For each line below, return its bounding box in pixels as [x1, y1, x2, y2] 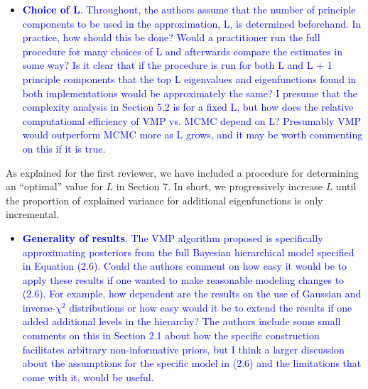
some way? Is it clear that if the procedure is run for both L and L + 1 [22, 57, 332, 72]
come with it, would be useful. [22, 369, 154, 384]
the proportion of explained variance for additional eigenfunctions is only [6, 192, 323, 207]
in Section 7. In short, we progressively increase [116, 179, 323, 194]
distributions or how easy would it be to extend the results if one [69, 300, 352, 314]
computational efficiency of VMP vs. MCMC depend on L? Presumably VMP [22, 113, 362, 128]
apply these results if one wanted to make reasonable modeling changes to [22, 272, 345, 287]
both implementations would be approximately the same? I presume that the [22, 85, 358, 100]
